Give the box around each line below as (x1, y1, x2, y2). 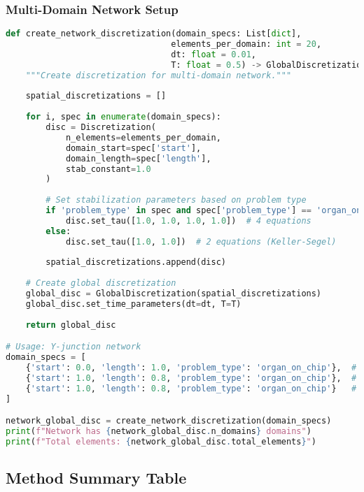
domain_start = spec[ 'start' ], (65, 143, 202, 153)
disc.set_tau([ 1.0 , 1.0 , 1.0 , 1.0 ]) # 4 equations (65, 215, 311, 226)
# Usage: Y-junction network (6, 342, 141, 352)
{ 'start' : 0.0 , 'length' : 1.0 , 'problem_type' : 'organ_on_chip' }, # (25, 363, 357, 372)
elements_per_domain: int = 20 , (171, 39, 322, 50)
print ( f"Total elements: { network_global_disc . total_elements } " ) (6, 436, 316, 447)
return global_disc (25, 319, 116, 330)
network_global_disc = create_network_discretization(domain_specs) (6, 416, 332, 426)
